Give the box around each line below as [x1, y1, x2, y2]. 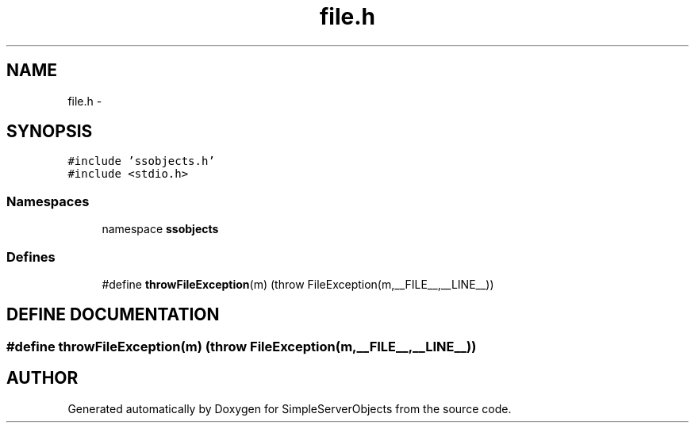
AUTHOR [6, 368, 79, 389]
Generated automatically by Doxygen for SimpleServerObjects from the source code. [67, 401, 512, 416]
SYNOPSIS [6, 121, 93, 142]
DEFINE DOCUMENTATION [6, 305, 220, 325]
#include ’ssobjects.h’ [67, 155, 215, 168]
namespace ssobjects [102, 222, 219, 236]
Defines [6, 248, 56, 265]
